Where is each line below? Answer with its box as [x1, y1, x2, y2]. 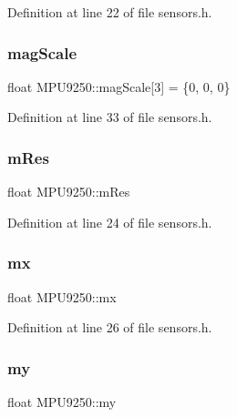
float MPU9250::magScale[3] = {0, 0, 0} [7, 76, 231, 96]
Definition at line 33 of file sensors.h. [7, 107, 212, 127]
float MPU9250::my [7, 392, 117, 412]
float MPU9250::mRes [7, 182, 130, 201]
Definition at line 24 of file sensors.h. [7, 212, 212, 231]
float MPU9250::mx [7, 287, 117, 306]
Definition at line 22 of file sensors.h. [7, 3, 212, 21]
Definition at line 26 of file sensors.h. [7, 318, 212, 337]
